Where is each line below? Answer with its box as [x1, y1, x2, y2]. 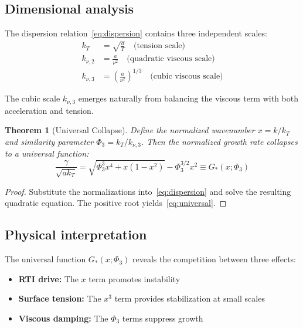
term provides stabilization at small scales [114, 292, 265, 305]
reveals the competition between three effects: [132, 253, 296, 265]
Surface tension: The [18, 292, 101, 305]
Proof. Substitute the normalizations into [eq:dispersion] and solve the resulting [5, 185, 291, 197]
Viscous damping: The [18, 312, 108, 324]
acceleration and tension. [5, 104, 94, 116]
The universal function [5, 253, 86, 265]
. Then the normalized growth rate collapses [141, 136, 298, 148]
